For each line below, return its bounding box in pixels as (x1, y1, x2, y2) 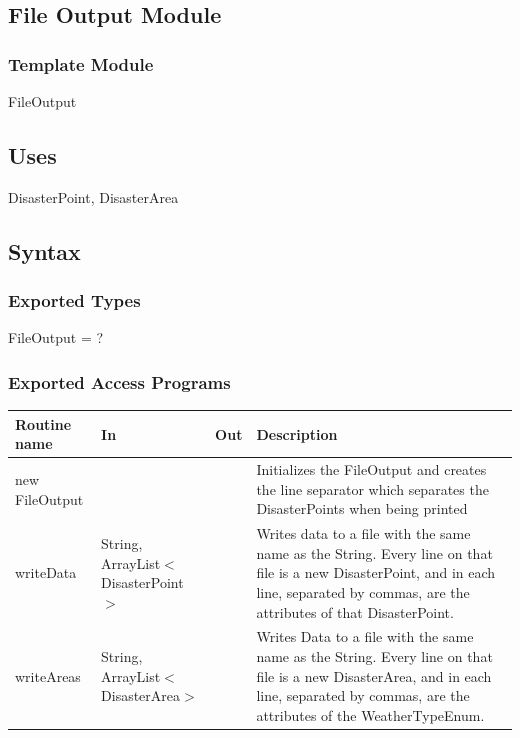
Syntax (8, 235, 81, 266)
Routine (15, 413, 72, 434)
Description (256, 423, 338, 444)
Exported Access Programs (8, 369, 231, 394)
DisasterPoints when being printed (256, 498, 468, 519)
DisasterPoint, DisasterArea (8, 186, 179, 207)
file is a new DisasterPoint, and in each (256, 562, 496, 583)
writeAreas (15, 665, 81, 686)
